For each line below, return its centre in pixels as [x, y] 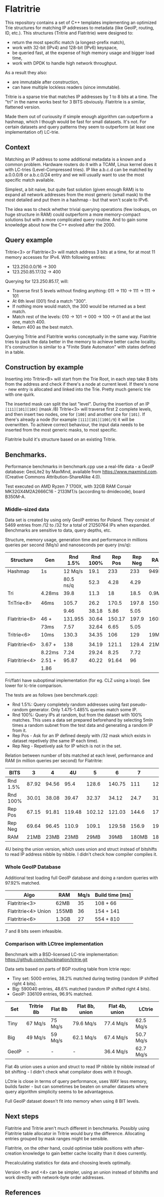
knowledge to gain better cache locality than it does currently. [85, 1153]
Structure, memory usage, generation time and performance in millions [76, 540]
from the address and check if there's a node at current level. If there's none [82, 384]
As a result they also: [26, 72]
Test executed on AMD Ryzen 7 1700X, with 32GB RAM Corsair [68, 486]
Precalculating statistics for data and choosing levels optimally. [68, 1162]
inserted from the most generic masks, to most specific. [61, 430]
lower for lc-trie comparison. [34, 686]
